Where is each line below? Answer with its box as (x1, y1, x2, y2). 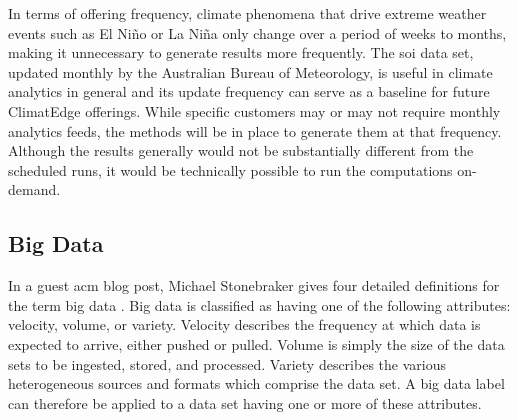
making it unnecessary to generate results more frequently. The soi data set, (8, 42, 474, 63)
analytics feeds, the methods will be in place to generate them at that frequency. (8, 120, 502, 141)
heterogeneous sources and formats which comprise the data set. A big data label (8, 373, 505, 394)
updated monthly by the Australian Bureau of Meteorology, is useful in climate (8, 61, 493, 82)
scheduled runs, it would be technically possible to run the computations (8, 159, 453, 180)
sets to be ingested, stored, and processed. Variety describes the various (8, 353, 446, 374)
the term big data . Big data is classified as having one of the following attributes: (8, 294, 511, 315)
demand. (8, 179, 61, 200)
